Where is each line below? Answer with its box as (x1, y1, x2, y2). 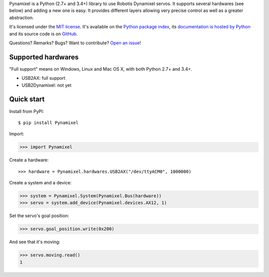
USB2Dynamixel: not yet (21, 82, 72, 88)
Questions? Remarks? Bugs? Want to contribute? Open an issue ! (9, 40, 141, 46)
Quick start (9, 95, 45, 104)
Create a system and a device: (9, 180, 72, 186)
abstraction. (9, 14, 34, 20)
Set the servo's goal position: (9, 213, 69, 219)
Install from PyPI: (9, 108, 44, 114)
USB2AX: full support (21, 75, 66, 81)
